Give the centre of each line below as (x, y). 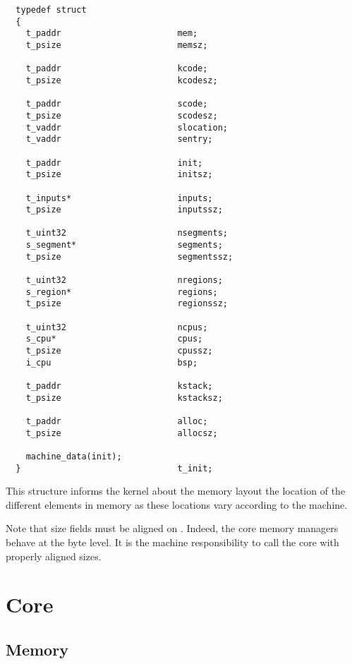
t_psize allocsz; (122, 433)
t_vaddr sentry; (119, 139)
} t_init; (114, 468)
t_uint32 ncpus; (117, 327)
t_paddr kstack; (119, 386)
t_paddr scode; (117, 104)
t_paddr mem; (112, 34)
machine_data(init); (74, 456)
